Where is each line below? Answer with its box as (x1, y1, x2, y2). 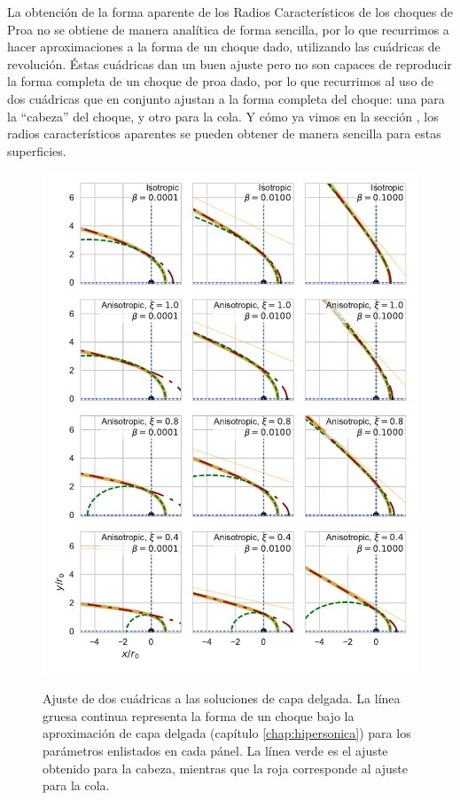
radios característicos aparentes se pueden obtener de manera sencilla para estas (7, 124, 441, 143)
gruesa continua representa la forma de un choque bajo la (43, 706, 355, 725)
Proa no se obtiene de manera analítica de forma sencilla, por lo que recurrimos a (7, 20, 449, 38)
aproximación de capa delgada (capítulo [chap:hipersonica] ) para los (43, 724, 411, 742)
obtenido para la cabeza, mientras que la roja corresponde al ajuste (43, 758, 408, 777)
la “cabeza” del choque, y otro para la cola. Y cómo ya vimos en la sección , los (7, 106, 439, 125)
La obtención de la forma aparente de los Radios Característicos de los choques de (7, 3, 454, 20)
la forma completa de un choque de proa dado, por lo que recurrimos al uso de (7, 72, 434, 90)
